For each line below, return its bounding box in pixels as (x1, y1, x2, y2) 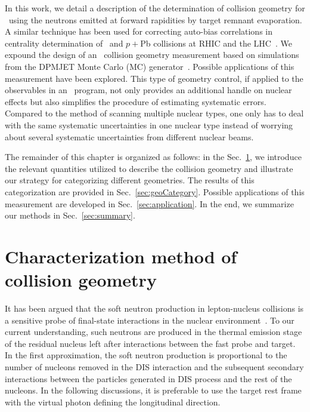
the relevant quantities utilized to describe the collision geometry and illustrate (5, 162, 293, 174)
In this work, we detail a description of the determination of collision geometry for (5, 2, 305, 14)
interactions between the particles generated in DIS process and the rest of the (5, 372, 292, 385)
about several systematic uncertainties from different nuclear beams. (5, 130, 254, 143)
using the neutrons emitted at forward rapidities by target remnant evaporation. (8, 13, 302, 26)
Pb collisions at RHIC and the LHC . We (140, 36, 292, 49)
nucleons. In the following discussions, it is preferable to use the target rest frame (5, 384, 302, 396)
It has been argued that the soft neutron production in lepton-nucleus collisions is (5, 302, 304, 314)
